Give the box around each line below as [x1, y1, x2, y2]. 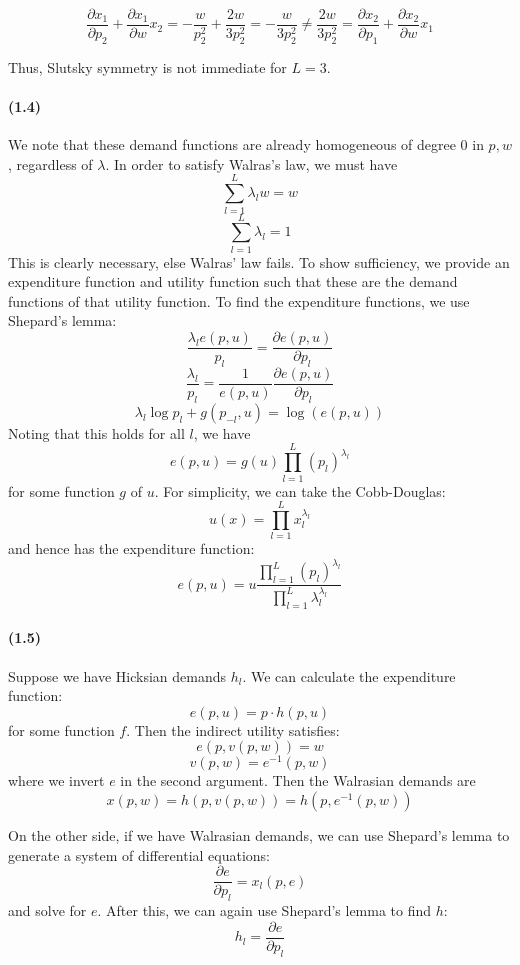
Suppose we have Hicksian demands [8, 665, 226, 686]
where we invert [8, 770, 105, 791]
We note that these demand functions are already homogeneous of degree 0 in [8, 134, 484, 155]
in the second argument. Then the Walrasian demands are [120, 770, 476, 791]
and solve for [8, 900, 87, 921]
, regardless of [8, 153, 93, 174]
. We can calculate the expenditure [242, 665, 456, 686]
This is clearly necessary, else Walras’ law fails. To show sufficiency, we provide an [8, 251, 510, 272]
